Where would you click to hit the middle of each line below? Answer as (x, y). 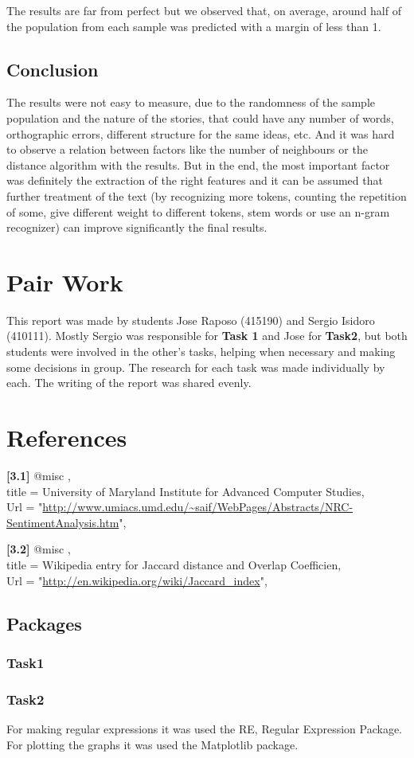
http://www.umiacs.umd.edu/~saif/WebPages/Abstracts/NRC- (198, 507)
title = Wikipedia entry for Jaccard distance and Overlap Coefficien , (174, 564)
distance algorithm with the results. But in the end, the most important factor (198, 164)
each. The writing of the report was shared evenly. (129, 383)
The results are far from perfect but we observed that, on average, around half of (204, 10)
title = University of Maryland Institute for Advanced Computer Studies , (186, 491)
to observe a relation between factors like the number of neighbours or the (187, 149)
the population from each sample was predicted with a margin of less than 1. (194, 26)
